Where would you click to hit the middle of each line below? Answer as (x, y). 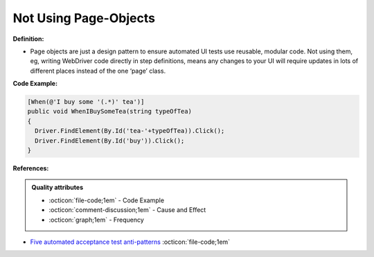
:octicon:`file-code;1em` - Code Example (107, 200)
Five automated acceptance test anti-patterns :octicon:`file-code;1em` (130, 242)
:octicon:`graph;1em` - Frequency (97, 220)
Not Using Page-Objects (84, 18)
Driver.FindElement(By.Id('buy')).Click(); (110, 141)
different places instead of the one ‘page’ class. (98, 71)
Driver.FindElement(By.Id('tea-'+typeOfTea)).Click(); (130, 131)
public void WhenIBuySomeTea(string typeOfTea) (109, 112)
